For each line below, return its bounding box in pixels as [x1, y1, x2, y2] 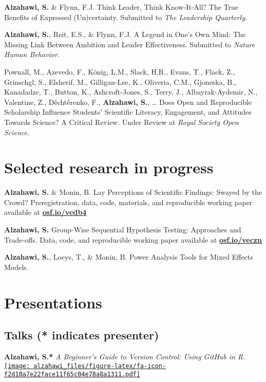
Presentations [4, 292, 102, 313]
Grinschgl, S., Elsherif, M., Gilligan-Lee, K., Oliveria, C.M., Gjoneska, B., [4, 76, 237, 87]
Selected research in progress [4, 157, 214, 178]
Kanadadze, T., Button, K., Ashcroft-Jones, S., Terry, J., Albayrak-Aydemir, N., [4, 86, 258, 97]
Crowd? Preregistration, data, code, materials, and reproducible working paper [4, 196, 253, 207]
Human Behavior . [4, 49, 60, 60]
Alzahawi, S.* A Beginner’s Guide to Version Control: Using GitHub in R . [4, 351, 245, 361]
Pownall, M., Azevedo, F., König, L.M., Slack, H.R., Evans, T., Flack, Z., [4, 66, 235, 77]
